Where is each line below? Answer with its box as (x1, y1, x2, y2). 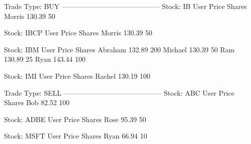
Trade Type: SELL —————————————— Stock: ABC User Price (4, 87, 235, 98)
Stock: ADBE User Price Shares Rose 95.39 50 (4, 114, 146, 124)
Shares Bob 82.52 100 (4, 97, 70, 108)
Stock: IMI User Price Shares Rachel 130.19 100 (4, 70, 151, 81)
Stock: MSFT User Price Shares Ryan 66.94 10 (4, 131, 147, 141)
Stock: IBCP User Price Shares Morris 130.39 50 (4, 27, 152, 38)
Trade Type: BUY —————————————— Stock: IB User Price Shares (4, 1, 247, 11)
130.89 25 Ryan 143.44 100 (4, 54, 86, 64)
